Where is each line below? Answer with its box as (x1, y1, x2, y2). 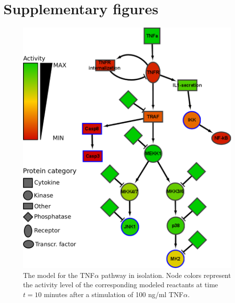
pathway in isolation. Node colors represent (101, 270, 231, 280)
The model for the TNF (23, 270, 95, 280)
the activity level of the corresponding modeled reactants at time (23, 279, 218, 290)
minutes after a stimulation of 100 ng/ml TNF (44, 289, 183, 299)
